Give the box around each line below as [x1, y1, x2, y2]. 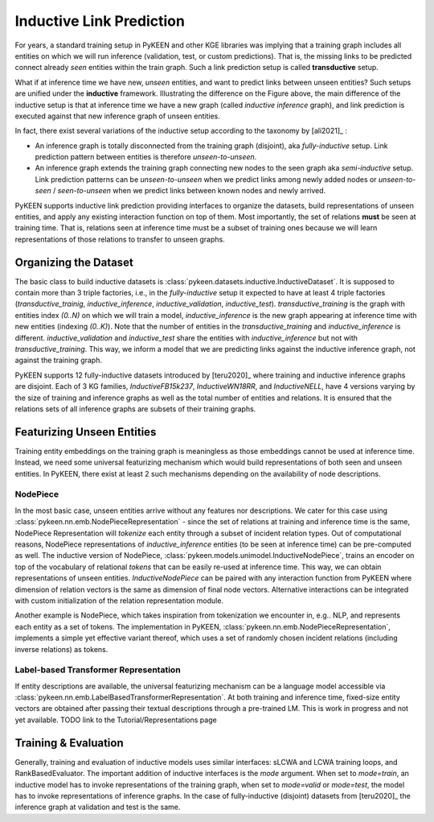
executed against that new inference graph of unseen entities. [14, 111, 221, 121]
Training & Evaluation [14, 736, 124, 750]
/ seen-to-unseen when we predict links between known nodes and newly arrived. [52, 186, 326, 196]
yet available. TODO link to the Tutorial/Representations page [14, 715, 217, 725]
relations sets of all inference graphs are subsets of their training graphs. [14, 404, 256, 414]
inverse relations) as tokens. [14, 644, 108, 654]
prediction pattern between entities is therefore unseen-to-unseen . [35, 152, 257, 162]
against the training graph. [14, 355, 102, 366]
